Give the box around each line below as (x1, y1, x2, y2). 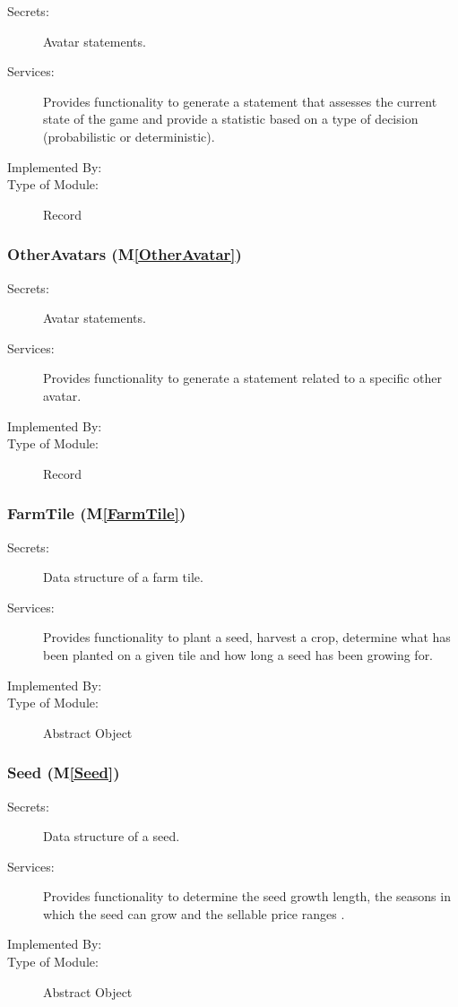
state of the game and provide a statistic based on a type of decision (43, 109, 419, 128)
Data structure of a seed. (43, 827, 180, 846)
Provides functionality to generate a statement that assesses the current (43, 91, 437, 110)
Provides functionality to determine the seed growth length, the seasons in (43, 887, 451, 906)
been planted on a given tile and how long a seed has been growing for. (43, 645, 434, 664)
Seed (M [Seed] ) (7, 761, 120, 784)
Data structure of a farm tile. (43, 568, 203, 586)
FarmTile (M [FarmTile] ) (7, 502, 186, 525)
